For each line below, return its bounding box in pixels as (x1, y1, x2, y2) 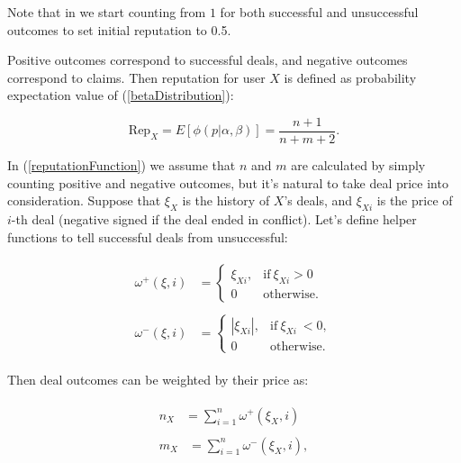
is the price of (376, 191, 453, 210)
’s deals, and (284, 191, 353, 210)
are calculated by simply (291, 156, 426, 175)
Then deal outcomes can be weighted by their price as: (7, 369, 309, 388)
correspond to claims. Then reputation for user (7, 68, 266, 86)
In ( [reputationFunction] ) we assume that (7, 156, 236, 175)
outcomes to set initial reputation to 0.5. (7, 20, 231, 39)
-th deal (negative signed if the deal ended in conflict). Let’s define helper (11, 210, 417, 229)
